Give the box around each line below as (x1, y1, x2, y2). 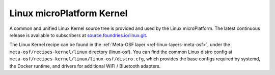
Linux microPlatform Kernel (9, 8, 128, 19)
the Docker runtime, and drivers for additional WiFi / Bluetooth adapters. (9, 63, 161, 69)
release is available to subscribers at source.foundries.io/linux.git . (9, 32, 148, 38)
